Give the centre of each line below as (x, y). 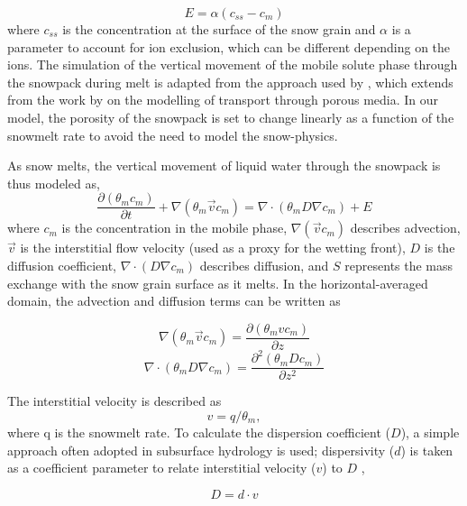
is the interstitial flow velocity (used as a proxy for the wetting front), (213, 248)
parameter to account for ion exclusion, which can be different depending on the (229, 46)
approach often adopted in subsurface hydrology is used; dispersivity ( (201, 450)
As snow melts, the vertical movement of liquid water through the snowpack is (224, 166)
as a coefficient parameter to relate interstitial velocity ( (162, 468)
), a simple (430, 432)
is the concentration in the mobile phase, (174, 228)
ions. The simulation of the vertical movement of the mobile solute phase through (233, 64)
